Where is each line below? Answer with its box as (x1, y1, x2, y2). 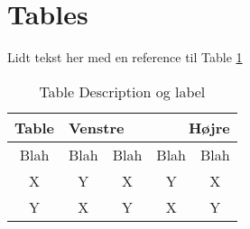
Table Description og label (39, 80, 206, 102)
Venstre (68, 116, 125, 138)
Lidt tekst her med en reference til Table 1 (7, 48, 243, 67)
